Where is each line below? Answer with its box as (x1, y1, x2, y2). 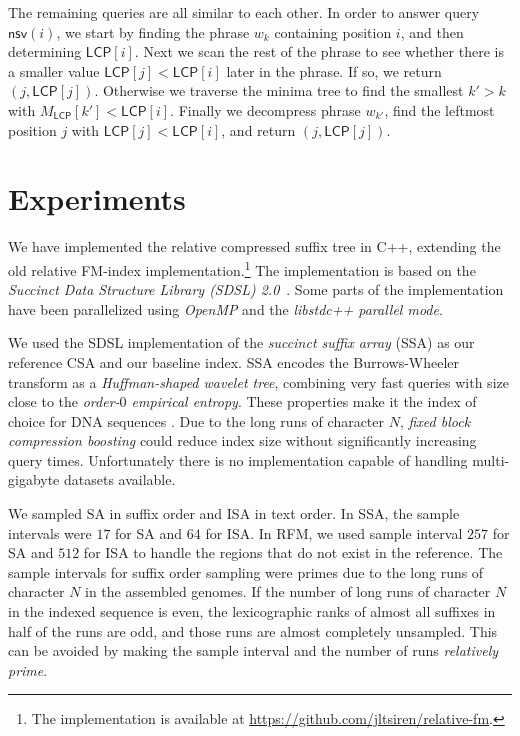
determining (8, 41, 82, 62)
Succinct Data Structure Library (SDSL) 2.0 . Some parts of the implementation (8, 279, 504, 300)
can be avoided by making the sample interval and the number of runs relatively (8, 640, 499, 661)
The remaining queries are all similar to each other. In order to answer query (8, 2, 480, 22)
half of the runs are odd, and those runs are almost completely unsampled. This (8, 620, 498, 641)
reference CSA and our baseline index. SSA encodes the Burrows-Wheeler (8, 351, 460, 372)
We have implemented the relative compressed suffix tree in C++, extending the (8, 236, 501, 257)
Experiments (8, 178, 186, 219)
